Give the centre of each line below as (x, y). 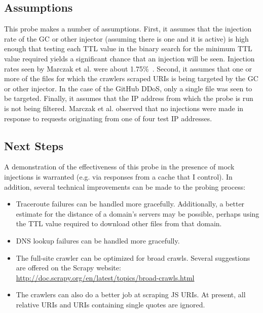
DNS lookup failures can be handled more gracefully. (98, 240)
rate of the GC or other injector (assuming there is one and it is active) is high (126, 38)
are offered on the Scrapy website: (68, 268)
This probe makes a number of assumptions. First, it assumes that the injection (128, 29)
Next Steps (34, 145)
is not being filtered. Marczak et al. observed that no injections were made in (124, 108)
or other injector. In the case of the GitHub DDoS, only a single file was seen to (128, 88)
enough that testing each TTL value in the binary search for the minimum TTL (128, 48)
